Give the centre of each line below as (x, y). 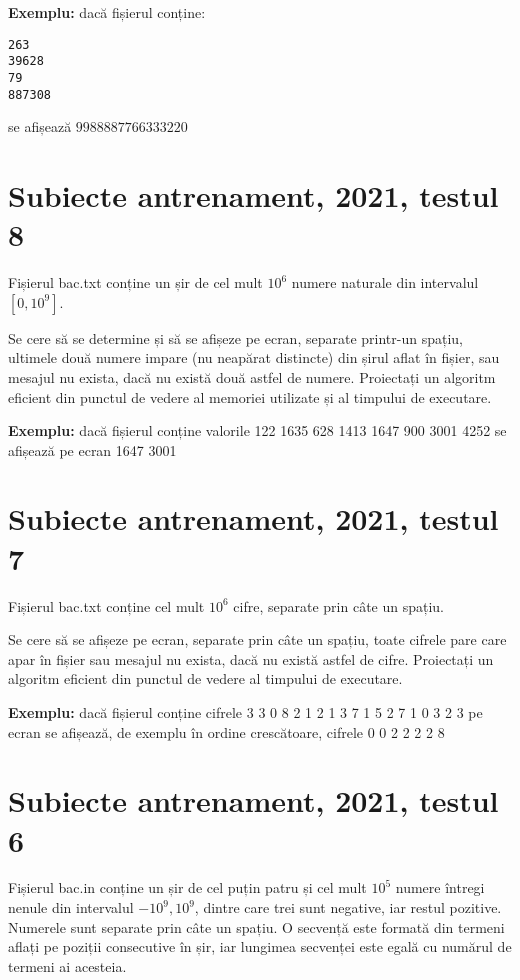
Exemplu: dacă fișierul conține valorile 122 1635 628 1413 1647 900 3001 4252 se (257, 430)
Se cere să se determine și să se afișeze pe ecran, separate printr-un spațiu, (235, 337)
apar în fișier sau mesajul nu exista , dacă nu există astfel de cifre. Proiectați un (251, 658)
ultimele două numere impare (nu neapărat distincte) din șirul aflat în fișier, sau (254, 357)
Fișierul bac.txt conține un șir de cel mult (135, 282)
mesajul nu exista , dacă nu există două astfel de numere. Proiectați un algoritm (252, 376)
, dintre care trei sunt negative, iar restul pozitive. (348, 907)
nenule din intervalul (71, 907)
